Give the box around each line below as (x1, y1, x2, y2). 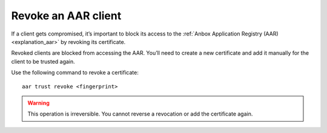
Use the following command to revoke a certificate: (11, 69, 139, 76)
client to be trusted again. (11, 58, 75, 65)
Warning (27, 99, 50, 107)
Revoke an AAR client (11, 9, 122, 22)
